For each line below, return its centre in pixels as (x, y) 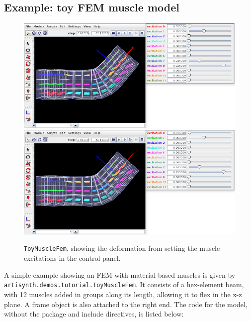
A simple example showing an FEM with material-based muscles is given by (120, 274)
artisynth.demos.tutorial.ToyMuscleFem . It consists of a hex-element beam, (124, 284)
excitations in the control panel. (72, 258)
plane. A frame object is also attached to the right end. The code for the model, (126, 304)
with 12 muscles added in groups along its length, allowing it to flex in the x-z (123, 294)
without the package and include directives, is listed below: (94, 314)
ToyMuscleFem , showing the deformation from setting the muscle (122, 248)
